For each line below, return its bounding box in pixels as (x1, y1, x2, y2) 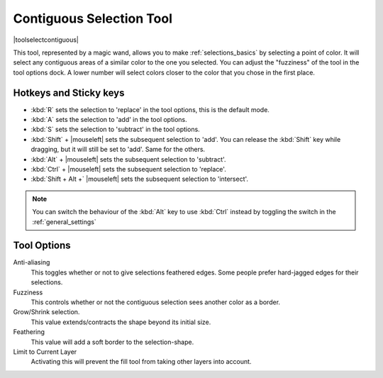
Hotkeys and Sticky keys (13, 87, 125, 99)
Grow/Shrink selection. (13, 308, 80, 316)
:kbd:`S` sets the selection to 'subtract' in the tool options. (30, 125, 200, 134)
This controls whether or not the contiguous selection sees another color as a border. (30, 298, 280, 306)
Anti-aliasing (13, 258, 50, 267)
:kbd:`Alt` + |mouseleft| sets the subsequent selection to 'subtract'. (30, 155, 226, 163)
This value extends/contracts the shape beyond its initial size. (30, 318, 211, 326)
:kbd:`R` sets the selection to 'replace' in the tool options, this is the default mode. (30, 105, 270, 113)
